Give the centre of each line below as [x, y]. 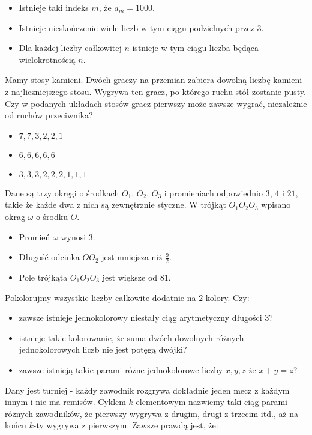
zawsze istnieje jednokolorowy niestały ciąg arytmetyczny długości [140, 318]
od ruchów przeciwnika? [49, 115]
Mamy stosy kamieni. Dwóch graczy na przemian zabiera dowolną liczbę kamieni [154, 80]
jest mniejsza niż [132, 257]
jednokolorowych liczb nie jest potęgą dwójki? [103, 349]
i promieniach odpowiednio [213, 193]
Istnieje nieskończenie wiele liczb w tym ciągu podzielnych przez [136, 27]
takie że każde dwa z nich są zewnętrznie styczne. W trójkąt [115, 205]
